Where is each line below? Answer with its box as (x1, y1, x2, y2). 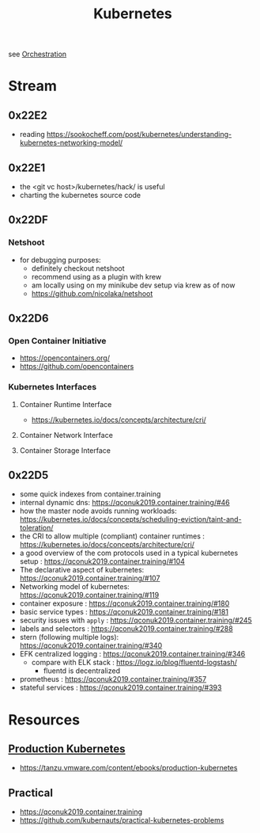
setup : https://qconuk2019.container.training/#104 (19, 557, 186, 566)
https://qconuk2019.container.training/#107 (19, 573, 160, 583)
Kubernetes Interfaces (8, 382, 97, 393)
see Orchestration (8, 49, 67, 59)
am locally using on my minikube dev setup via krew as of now (31, 280, 236, 290)
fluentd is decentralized (43, 666, 121, 675)
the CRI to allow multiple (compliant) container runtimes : (19, 531, 205, 541)
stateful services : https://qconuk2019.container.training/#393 (19, 683, 222, 693)
